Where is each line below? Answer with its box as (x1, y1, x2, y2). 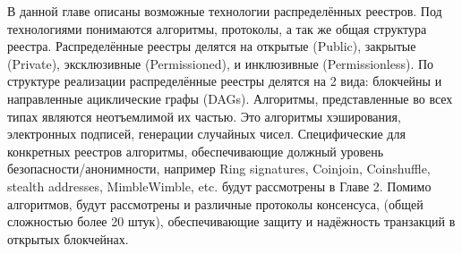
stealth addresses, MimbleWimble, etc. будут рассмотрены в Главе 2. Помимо (7, 176, 432, 195)
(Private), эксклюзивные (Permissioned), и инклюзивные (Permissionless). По (7, 54, 434, 72)
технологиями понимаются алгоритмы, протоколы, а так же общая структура (7, 19, 427, 38)
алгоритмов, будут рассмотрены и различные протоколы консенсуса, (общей (7, 194, 423, 213)
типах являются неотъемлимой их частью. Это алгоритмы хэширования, (7, 106, 401, 125)
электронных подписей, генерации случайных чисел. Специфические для (7, 124, 406, 143)
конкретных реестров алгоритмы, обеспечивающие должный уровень (7, 141, 384, 160)
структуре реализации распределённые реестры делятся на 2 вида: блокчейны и (7, 72, 442, 90)
